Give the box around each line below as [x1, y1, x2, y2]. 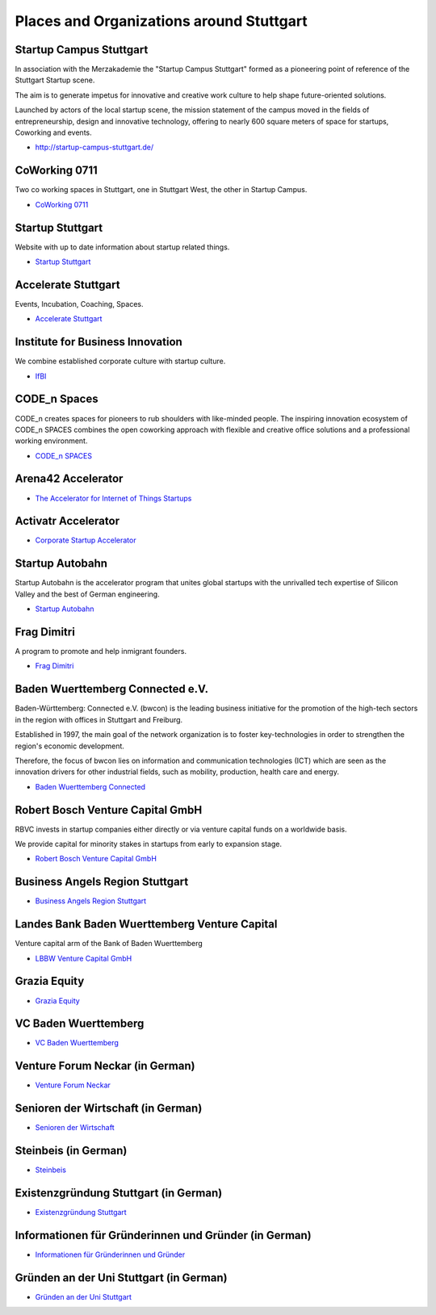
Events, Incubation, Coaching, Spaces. [15, 299, 144, 308]
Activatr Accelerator [15, 514, 120, 528]
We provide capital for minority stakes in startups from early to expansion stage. [15, 840, 283, 849]
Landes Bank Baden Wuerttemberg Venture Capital [15, 917, 278, 932]
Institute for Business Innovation [15, 335, 183, 349]
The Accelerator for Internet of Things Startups [35, 493, 192, 503]
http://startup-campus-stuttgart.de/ [35, 142, 153, 153]
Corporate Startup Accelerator [35, 535, 136, 545]
